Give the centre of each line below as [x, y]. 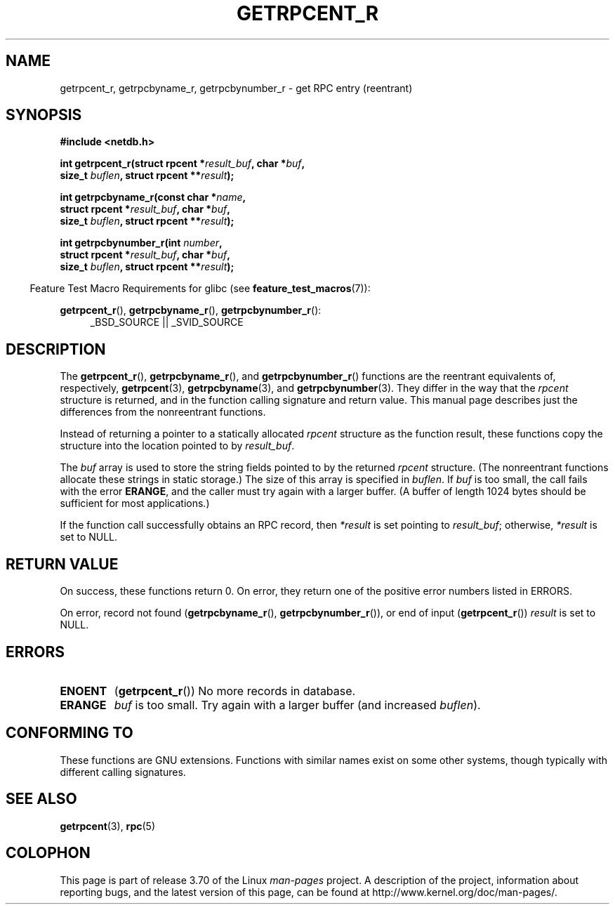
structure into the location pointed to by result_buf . [177, 446]
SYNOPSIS [44, 115]
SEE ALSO [41, 799]
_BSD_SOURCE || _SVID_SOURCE [167, 322]
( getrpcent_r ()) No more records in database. [235, 691]
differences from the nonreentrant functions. [163, 412]
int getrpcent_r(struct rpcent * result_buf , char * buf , [183, 164]
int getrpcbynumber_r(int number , [141, 243]
